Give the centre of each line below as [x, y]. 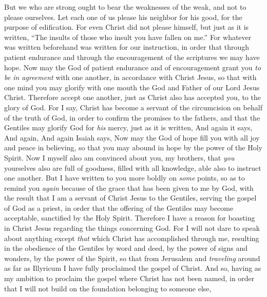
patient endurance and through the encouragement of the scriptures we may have [132, 57]
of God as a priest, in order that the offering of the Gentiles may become [119, 207]
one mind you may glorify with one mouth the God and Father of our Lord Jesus [132, 87]
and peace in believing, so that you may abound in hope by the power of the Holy [133, 147]
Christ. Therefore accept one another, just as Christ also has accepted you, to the [132, 97]
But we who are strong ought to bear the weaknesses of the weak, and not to [125, 7]
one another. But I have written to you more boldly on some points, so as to [125, 178]
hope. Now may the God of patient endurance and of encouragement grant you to [133, 67]
